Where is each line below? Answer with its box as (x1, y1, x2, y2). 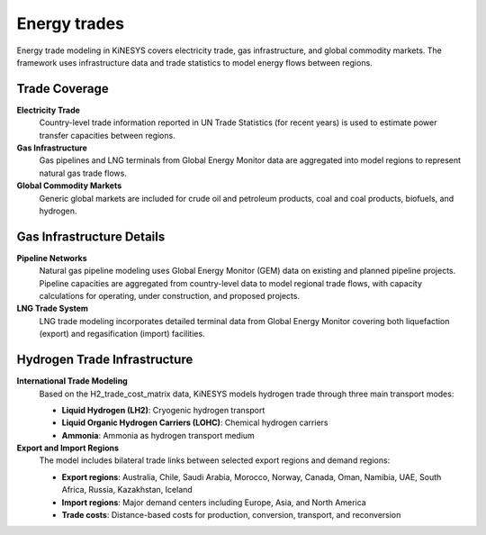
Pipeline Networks (16, 252, 87, 263)
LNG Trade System (16, 303, 89, 314)
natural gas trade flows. (39, 168, 128, 178)
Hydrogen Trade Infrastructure (16, 352, 193, 367)
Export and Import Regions (16, 442, 120, 454)
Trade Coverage (16, 81, 109, 96)
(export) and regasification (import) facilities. (39, 329, 206, 340)
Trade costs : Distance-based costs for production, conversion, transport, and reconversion (61, 510, 401, 521)
